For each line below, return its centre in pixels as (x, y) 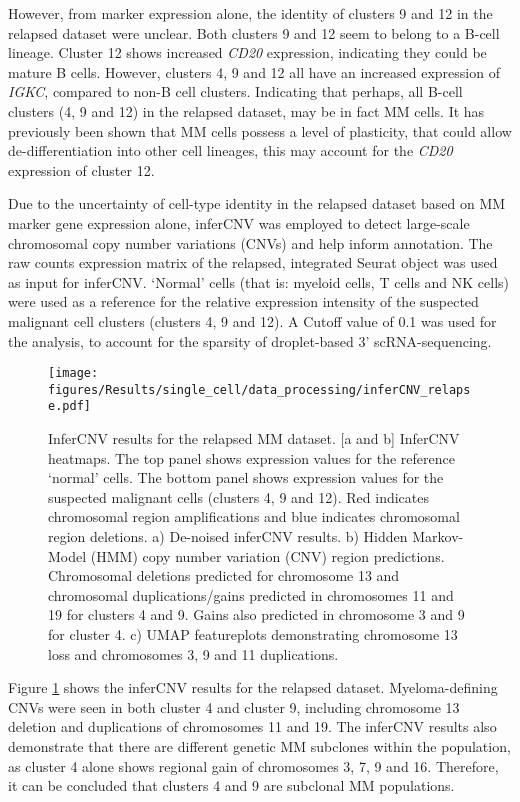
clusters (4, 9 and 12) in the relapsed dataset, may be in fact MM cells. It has (246, 110)
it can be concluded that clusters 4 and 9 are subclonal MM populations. (231, 785)
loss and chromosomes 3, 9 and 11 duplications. (193, 653)
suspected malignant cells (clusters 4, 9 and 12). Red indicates (238, 496)
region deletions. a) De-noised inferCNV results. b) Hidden (228, 536)
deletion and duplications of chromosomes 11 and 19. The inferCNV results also (252, 726)
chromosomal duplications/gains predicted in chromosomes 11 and (251, 594)
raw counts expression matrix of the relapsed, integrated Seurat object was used (253, 262)
